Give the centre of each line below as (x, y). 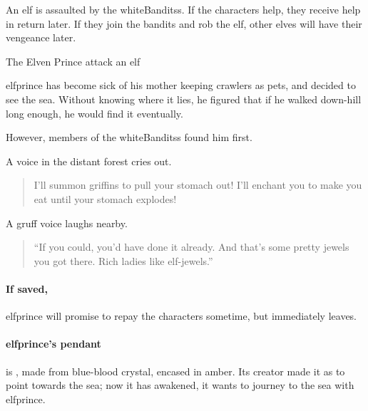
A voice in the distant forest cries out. (89, 161)
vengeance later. (41, 37)
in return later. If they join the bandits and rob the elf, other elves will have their (184, 23)
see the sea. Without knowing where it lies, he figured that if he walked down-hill (184, 99)
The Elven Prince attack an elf (73, 61)
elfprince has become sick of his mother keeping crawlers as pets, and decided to (181, 85)
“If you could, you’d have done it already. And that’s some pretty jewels (191, 247)
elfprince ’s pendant (53, 344)
